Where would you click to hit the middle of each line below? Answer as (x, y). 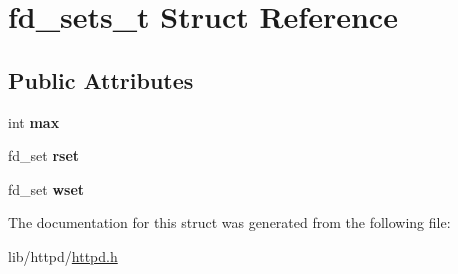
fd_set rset (44, 155)
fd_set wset (46, 188)
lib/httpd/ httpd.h (63, 255)
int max (34, 121)
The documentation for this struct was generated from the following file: (229, 222)
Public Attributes (101, 79)
